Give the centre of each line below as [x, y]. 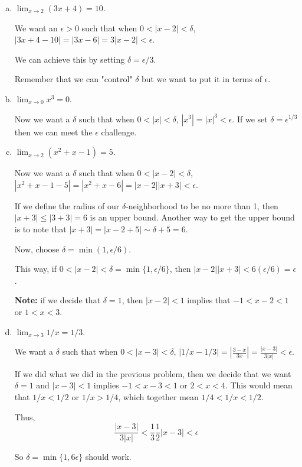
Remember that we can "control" [73, 79]
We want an [36, 27]
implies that [209, 300]
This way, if [36, 269]
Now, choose [37, 249]
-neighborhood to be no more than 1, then [202, 205]
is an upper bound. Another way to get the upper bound [192, 217]
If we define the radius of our [67, 205]
